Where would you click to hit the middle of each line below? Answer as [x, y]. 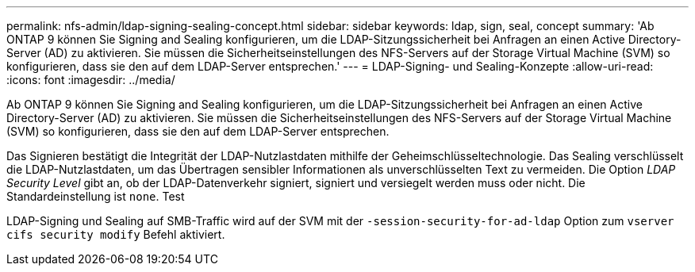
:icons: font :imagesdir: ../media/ [91, 80]
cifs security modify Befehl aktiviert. [116, 234]
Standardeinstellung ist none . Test [96, 196]
